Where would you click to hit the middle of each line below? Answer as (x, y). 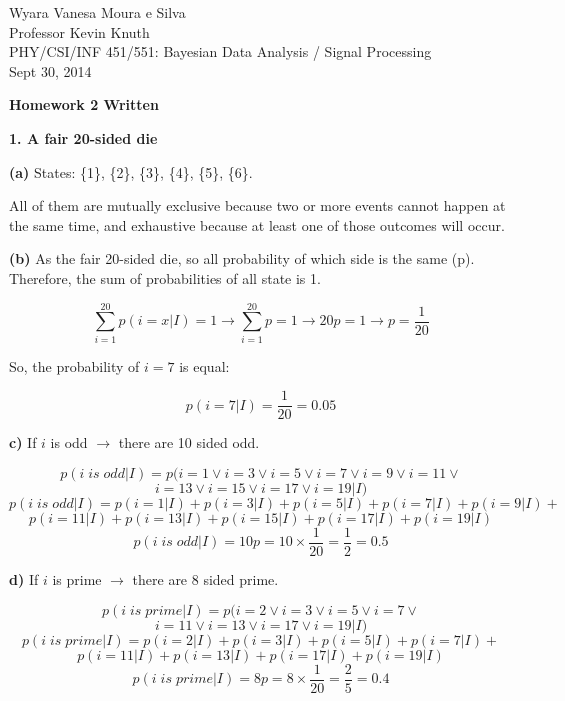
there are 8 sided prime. (205, 578)
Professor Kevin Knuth (79, 31)
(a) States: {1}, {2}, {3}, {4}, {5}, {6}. (131, 171)
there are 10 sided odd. (189, 442)
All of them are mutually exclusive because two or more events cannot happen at (257, 205)
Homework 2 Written (84, 104)
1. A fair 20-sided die (83, 137)
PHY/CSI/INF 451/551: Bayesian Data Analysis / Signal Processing (220, 51)
